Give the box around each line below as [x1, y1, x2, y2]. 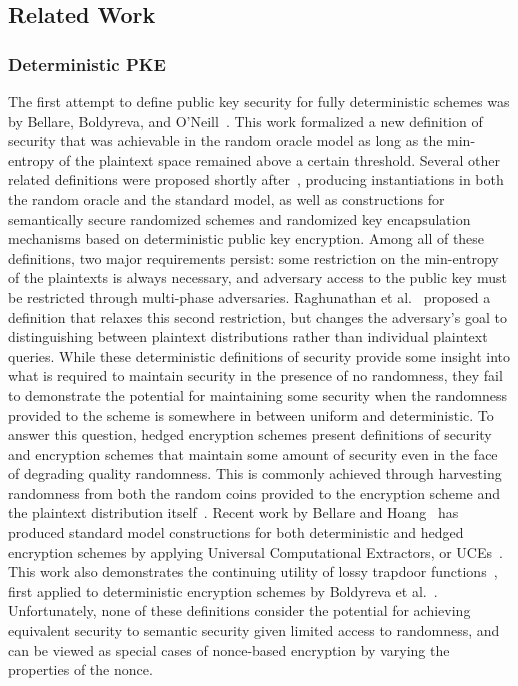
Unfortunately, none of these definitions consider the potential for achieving [8, 600, 471, 621]
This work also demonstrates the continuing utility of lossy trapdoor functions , [8, 561, 498, 582]
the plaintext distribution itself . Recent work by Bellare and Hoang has [8, 502, 459, 523]
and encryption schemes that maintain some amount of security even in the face [8, 443, 498, 464]
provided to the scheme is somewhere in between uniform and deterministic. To [8, 404, 494, 425]
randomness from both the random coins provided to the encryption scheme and [8, 482, 501, 503]
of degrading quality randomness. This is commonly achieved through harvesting [8, 463, 502, 484]
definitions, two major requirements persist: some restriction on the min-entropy [8, 247, 499, 268]
